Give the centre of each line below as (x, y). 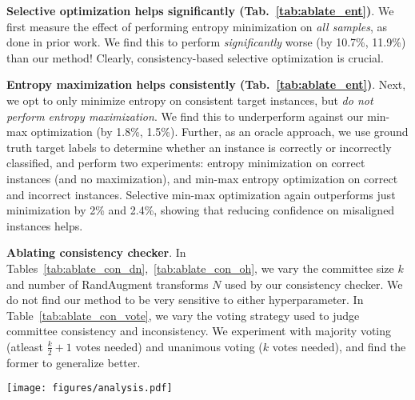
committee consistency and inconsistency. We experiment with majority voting (199, 331)
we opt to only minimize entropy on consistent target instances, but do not (190, 100)
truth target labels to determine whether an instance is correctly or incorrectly (199, 147)
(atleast (25, 346)
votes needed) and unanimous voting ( (169, 346)
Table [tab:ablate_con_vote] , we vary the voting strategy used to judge (183, 315)
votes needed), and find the (339, 346)
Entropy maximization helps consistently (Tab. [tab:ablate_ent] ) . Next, (206, 84)
